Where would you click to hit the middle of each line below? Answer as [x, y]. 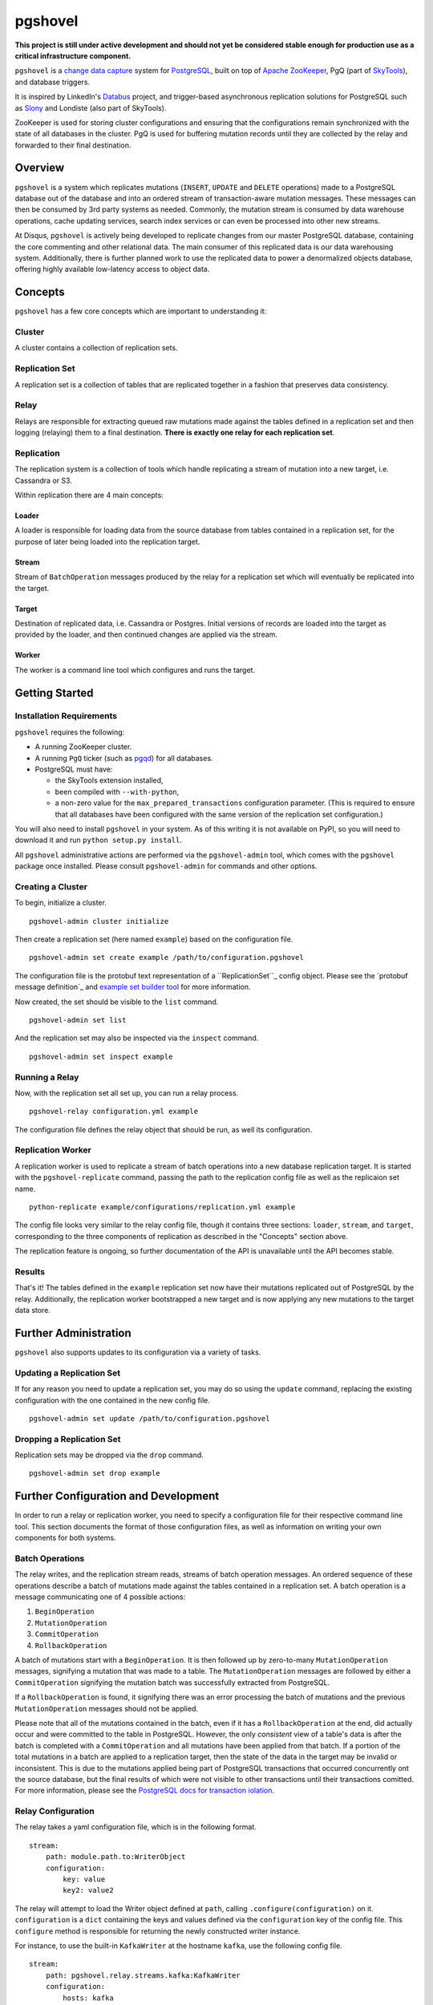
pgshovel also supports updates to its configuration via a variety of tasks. [138, 1352]
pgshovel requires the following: [70, 732]
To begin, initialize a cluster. [61, 903]
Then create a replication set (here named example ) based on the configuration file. [154, 939]
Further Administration [73, 1333]
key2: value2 [88, 1890]
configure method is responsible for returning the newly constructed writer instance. [158, 1931]
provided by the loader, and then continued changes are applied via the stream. [146, 634]
